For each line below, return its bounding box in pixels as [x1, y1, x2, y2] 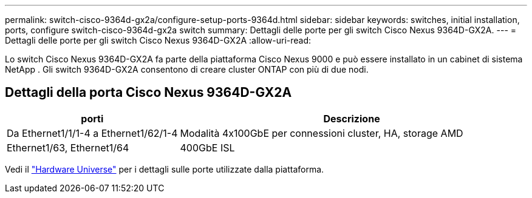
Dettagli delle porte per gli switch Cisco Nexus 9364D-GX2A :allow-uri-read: [5, 35, 312, 45]
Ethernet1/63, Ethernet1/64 [7, 141, 129, 154]
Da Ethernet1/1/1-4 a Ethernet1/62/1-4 [7, 127, 178, 139]
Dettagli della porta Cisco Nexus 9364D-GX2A [5, 85, 292, 101]
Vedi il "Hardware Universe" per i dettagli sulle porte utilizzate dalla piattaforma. [5, 163, 324, 174]
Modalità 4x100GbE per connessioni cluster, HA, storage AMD [180, 127, 463, 139]
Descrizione [323, 112, 380, 125]
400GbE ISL [180, 141, 235, 154]
